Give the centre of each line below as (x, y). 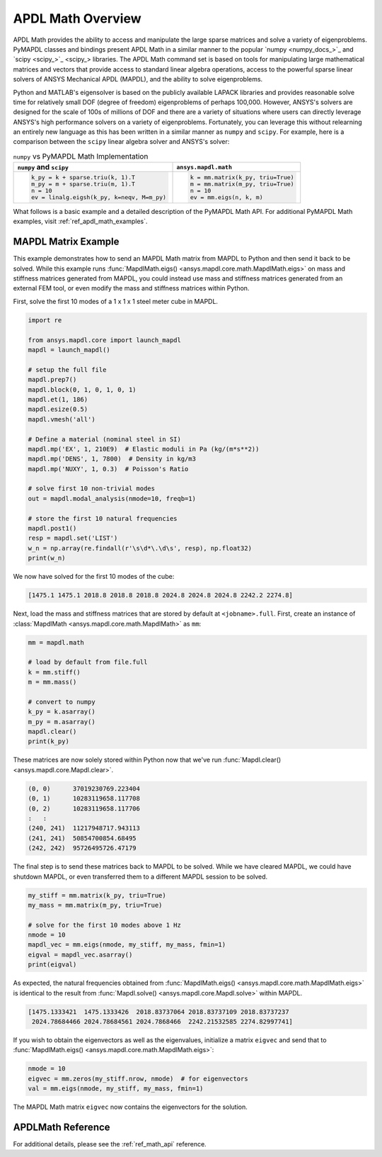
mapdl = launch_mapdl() (69, 350)
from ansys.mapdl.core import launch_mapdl (105, 340)
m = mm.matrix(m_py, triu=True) (242, 184)
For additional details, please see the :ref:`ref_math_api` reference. (110, 1144)
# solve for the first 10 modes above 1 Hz (105, 925)
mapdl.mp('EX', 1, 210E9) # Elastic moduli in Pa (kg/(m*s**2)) (144, 449)
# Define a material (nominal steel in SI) (105, 439)
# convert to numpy (62, 702)
